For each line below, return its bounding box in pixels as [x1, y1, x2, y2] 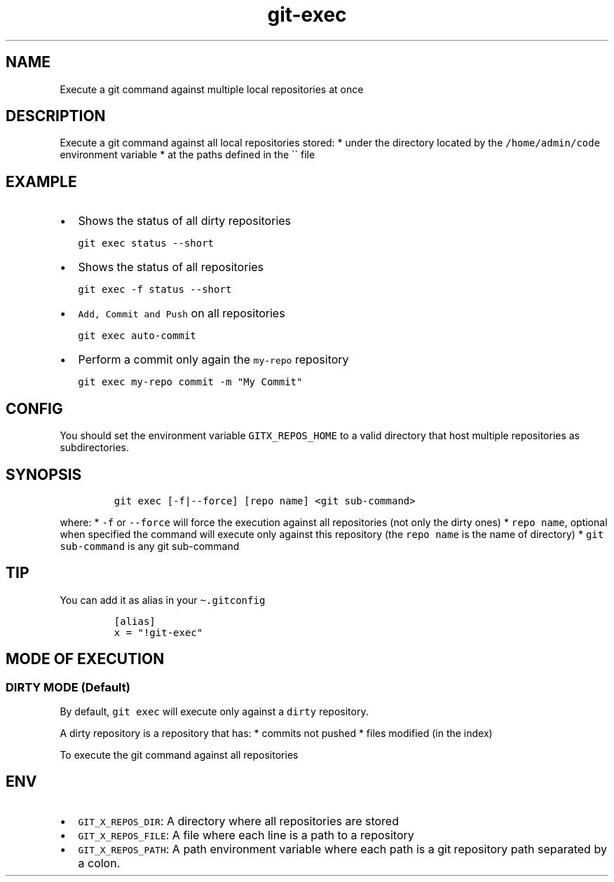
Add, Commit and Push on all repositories [78, 306, 285, 321]
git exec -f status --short [78, 284, 232, 296]
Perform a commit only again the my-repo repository [78, 352, 349, 367]
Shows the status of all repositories [78, 260, 264, 275]
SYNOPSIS [6, 465, 82, 483]
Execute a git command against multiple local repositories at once [60, 83, 364, 95]
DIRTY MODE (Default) [6, 680, 130, 694]
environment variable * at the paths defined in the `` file [60, 149, 315, 161]
